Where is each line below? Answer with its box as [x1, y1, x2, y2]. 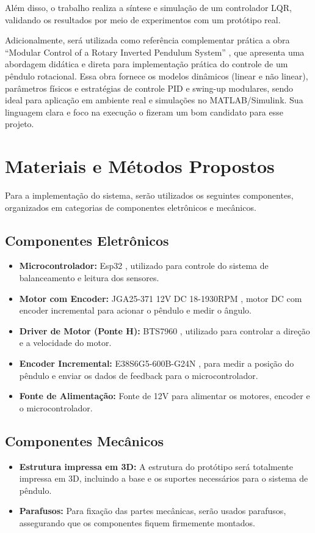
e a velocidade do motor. [19, 336, 112, 349]
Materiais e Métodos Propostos [5, 153, 275, 178]
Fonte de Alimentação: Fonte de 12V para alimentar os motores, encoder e [19, 389, 310, 402]
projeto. [5, 117, 34, 130]
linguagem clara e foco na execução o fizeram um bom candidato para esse [5, 105, 283, 118]
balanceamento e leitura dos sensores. [19, 271, 159, 284]
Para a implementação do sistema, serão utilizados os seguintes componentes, [5, 189, 294, 202]
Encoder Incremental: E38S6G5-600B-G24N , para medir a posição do [19, 357, 294, 370]
